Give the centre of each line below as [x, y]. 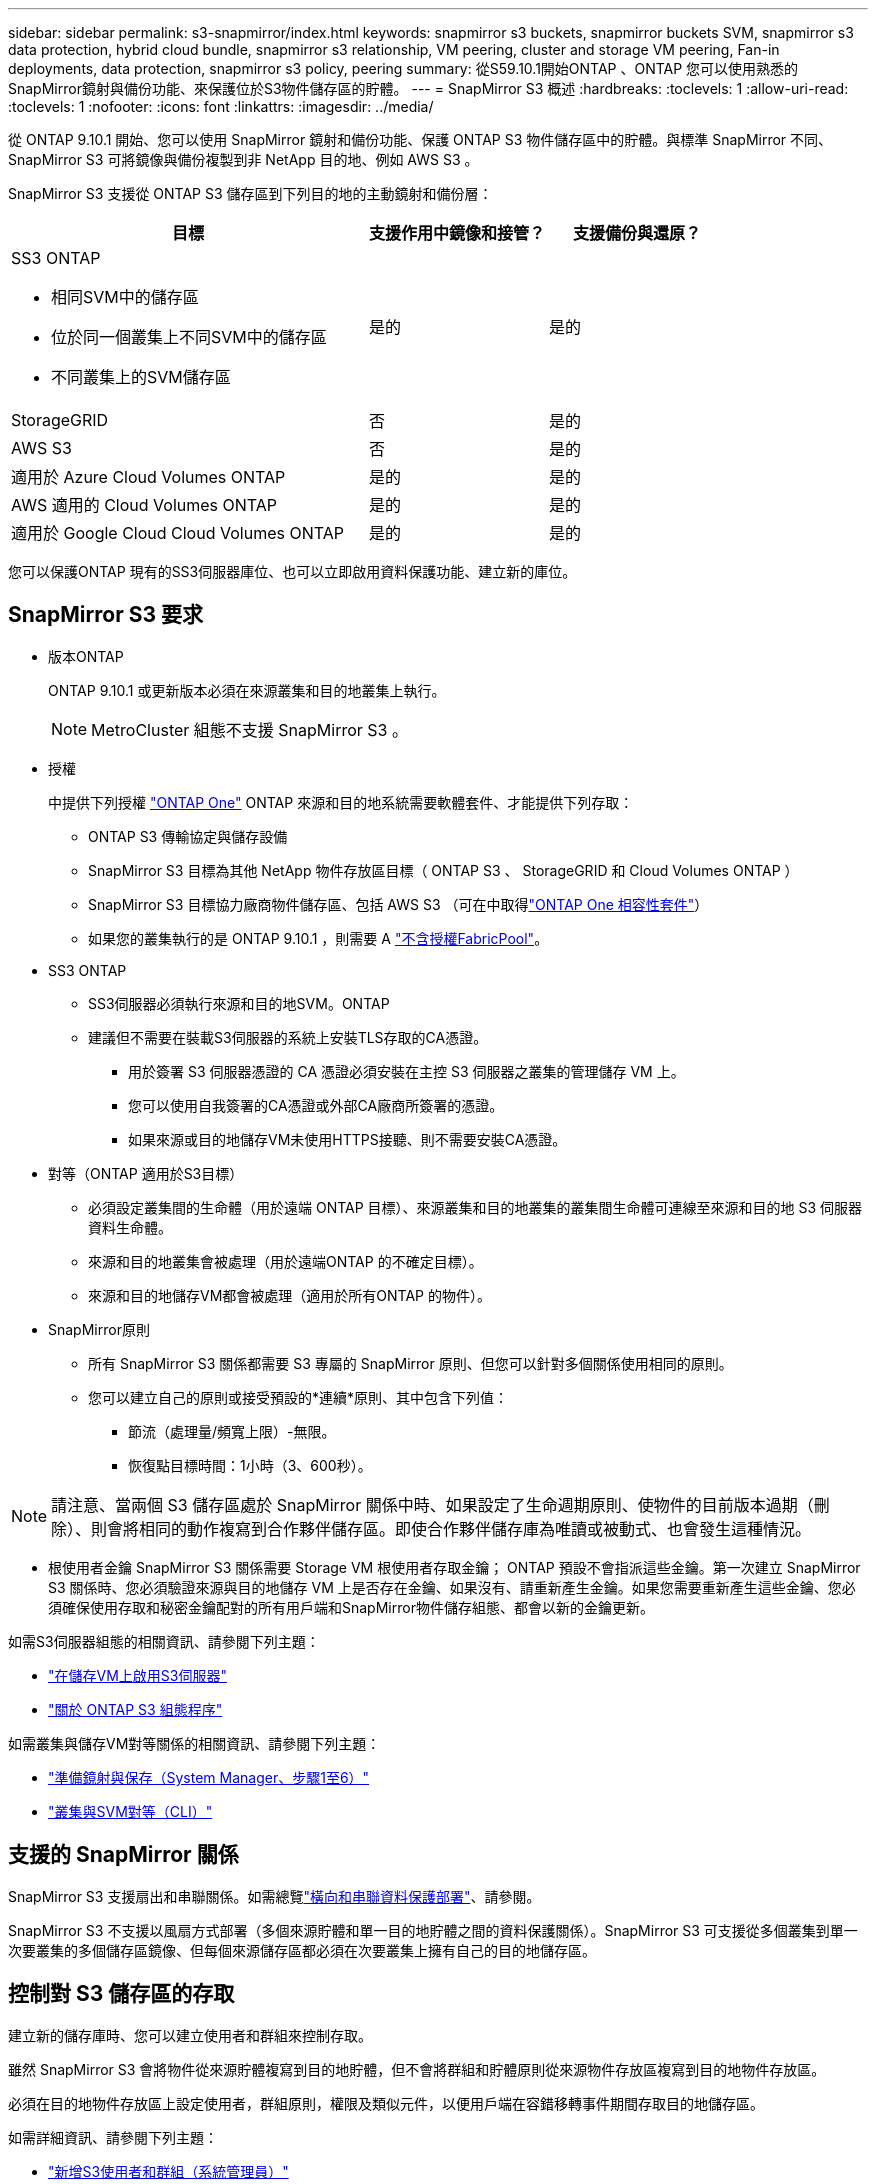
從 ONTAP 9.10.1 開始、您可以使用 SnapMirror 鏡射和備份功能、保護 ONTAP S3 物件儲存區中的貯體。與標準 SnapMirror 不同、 [420, 139]
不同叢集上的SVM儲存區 [141, 377]
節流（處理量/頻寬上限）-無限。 [232, 1431]
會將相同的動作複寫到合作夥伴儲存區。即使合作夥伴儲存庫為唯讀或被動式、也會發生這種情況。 [459, 1528]
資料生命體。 [130, 1227]
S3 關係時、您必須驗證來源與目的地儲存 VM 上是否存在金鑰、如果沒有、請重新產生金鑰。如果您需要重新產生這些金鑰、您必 [452, 1587]
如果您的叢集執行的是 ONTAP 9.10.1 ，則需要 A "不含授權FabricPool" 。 [318, 938]
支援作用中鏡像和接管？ [457, 233]
